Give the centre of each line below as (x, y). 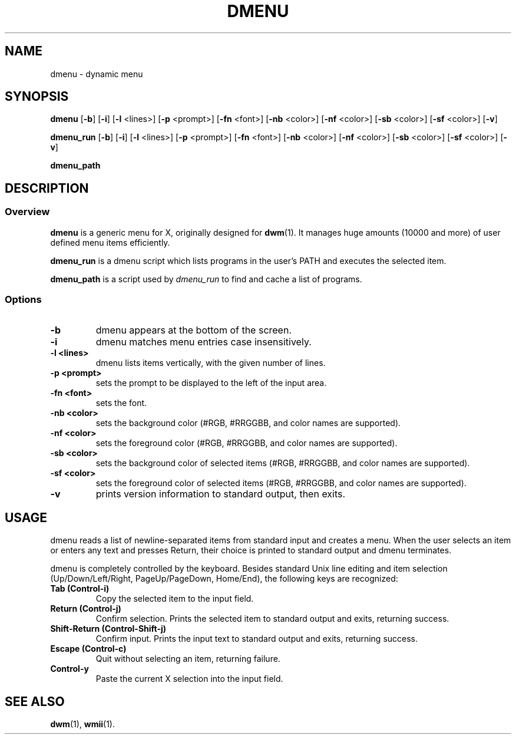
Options (23, 300)
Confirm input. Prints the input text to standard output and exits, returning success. (257, 639)
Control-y (70, 669)
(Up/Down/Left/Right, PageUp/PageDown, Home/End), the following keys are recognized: (224, 579)
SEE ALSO (35, 701)
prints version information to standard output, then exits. (221, 494)
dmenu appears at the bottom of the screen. (194, 330)
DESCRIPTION (47, 188)
